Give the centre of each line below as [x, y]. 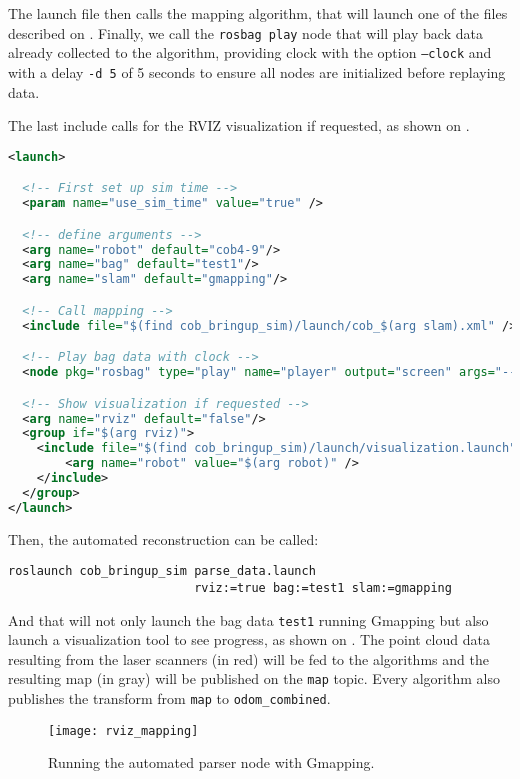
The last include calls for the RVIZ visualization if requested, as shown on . [239, 125]
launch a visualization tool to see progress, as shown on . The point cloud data [249, 639]
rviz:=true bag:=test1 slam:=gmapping [323, 587]
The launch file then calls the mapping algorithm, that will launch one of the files [258, 13]
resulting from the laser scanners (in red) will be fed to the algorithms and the [248, 658]
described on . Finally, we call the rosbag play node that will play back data [245, 32]
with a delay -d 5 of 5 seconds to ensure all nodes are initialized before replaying [257, 71]
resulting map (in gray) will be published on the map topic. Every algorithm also [254, 678]
